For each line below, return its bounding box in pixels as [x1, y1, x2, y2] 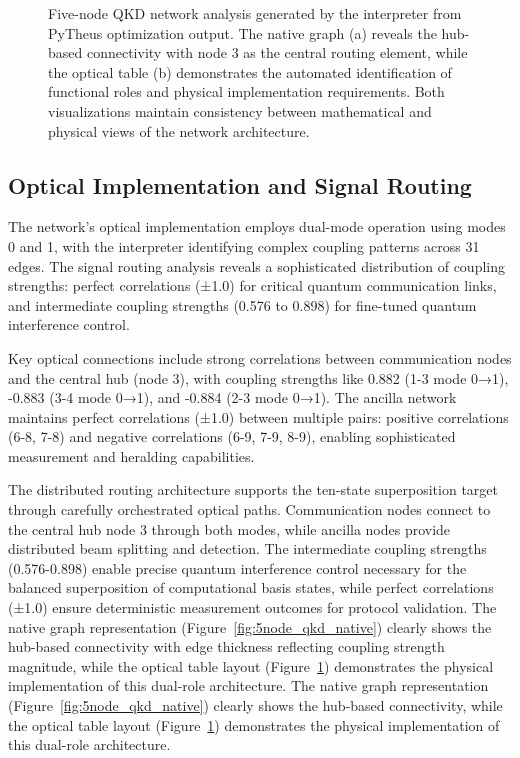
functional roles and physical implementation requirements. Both [48, 81, 445, 102]
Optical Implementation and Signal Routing [8, 169, 472, 200]
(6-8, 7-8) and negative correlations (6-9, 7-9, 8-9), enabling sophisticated [8, 426, 456, 447]
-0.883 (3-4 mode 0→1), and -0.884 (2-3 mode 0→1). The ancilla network [8, 387, 457, 408]
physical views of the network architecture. [48, 120, 310, 141]
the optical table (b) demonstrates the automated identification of [48, 61, 452, 82]
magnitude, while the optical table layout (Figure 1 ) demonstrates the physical [8, 655, 494, 676]
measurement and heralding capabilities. [8, 445, 255, 466]
